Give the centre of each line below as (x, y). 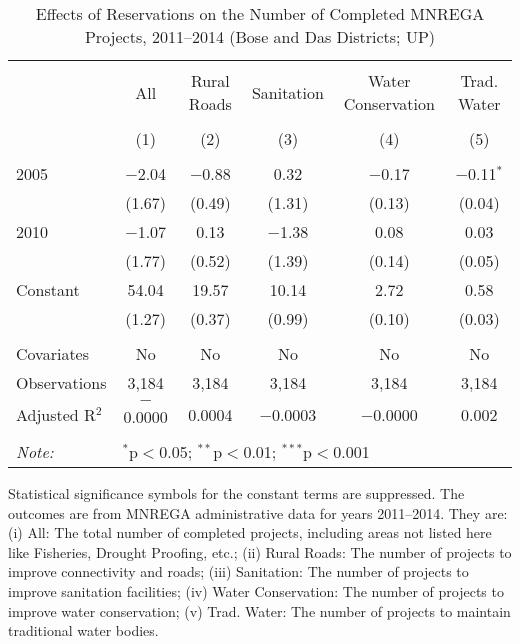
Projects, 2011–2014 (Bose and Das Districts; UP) (260, 36)
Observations (61, 382)
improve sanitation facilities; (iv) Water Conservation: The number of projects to (256, 590)
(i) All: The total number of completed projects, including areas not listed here (250, 532)
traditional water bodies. (83, 630)
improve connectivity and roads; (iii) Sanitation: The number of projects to (238, 571)
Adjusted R (56, 414)
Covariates (53, 353)
